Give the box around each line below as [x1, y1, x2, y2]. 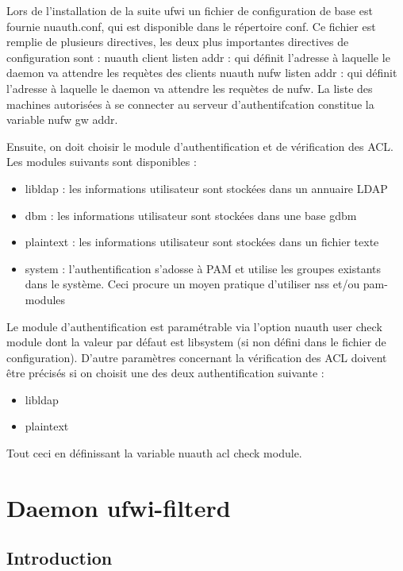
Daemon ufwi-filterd [6, 491, 231, 523]
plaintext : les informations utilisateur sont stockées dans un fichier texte [25, 233, 379, 250]
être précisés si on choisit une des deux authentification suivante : [6, 365, 324, 381]
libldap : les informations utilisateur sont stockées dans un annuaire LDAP [25, 179, 388, 196]
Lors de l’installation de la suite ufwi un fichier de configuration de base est [6, 2, 373, 18]
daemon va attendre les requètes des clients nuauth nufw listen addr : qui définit [6, 64, 397, 81]
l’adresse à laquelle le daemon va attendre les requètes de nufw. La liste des [6, 79, 373, 96]
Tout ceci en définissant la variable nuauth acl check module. [6, 445, 302, 461]
